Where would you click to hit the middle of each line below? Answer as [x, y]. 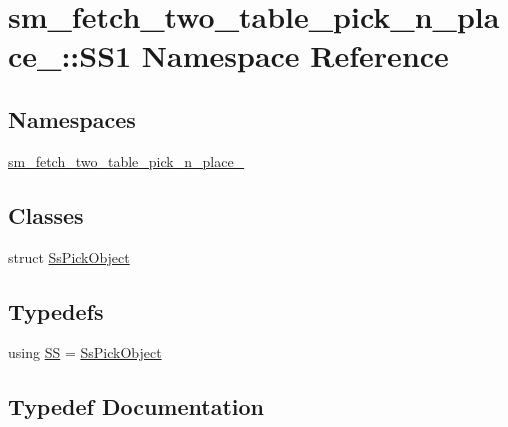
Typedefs [56, 310]
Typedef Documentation [136, 406]
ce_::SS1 [70, 55]
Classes [46, 214]
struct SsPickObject [69, 256]
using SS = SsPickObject [85, 352]
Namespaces [72, 118]
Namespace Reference [295, 55]
